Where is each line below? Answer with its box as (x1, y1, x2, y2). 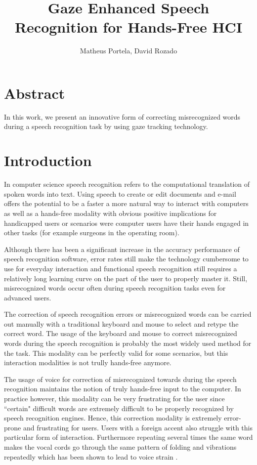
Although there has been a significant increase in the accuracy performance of (4, 244, 240, 254)
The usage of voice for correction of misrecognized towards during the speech (4, 374, 237, 384)
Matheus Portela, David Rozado (80, 45, 177, 56)
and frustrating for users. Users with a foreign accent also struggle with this (23, 422, 253, 432)
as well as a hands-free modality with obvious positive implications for (4, 208, 217, 218)
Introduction (4, 150, 92, 170)
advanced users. (4, 292, 51, 302)
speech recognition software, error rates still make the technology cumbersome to (4, 254, 249, 264)
